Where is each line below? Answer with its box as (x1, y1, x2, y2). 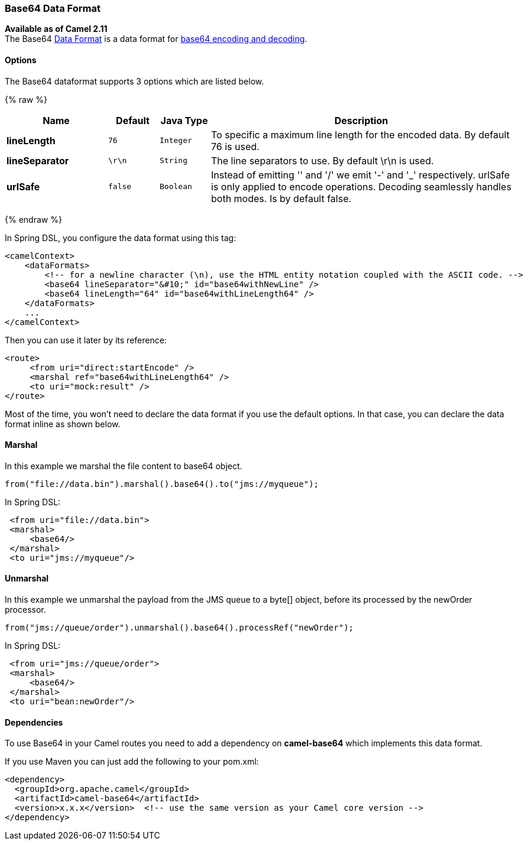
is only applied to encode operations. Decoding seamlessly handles (211, 180, 511, 193)
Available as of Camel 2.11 (5, 24, 108, 34)
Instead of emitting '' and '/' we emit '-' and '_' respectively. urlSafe (211, 168, 510, 181)
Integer (160, 136, 192, 145)
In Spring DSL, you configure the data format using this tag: (5, 232, 237, 243)
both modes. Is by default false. (211, 192, 352, 204)
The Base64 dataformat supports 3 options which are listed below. (5, 76, 264, 86)
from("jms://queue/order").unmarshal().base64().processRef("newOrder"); (5, 623, 354, 633)
